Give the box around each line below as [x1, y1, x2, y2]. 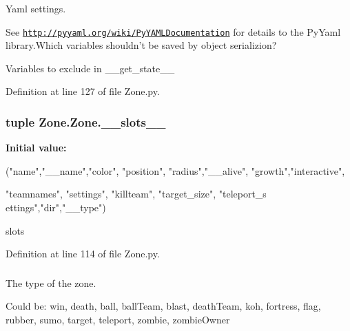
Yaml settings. [6, 1, 66, 15]
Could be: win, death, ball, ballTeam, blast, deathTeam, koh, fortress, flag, [6, 299, 321, 313]
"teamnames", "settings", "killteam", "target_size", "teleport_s [6, 186, 267, 201]
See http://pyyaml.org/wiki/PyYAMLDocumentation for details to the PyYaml [6, 24, 341, 39]
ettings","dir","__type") [6, 200, 106, 215]
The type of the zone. [6, 275, 96, 290]
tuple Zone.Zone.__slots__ [6, 113, 166, 130]
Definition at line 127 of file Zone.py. [6, 84, 160, 98]
